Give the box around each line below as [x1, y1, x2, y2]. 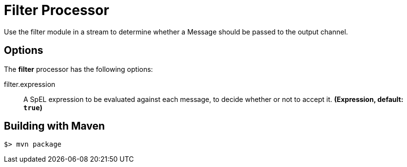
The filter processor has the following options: [4, 65, 153, 73]
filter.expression [4, 80, 56, 88]
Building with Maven [4, 120, 105, 133]
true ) [23, 103, 42, 112]
